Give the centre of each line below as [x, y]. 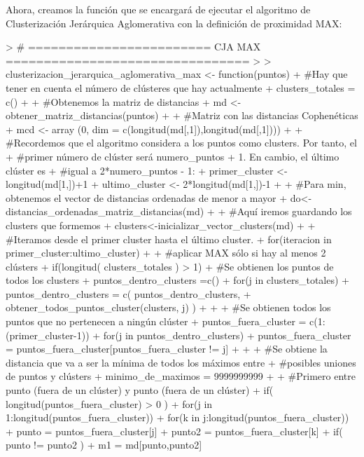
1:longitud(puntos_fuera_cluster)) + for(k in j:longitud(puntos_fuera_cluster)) [177, 417]
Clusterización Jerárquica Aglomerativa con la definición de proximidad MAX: [174, 23]
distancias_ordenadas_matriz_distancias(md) [105, 211]
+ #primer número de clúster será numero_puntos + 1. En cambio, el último [173, 156]
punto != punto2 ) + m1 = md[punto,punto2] [104, 445]
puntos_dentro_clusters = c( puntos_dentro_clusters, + [128, 293]
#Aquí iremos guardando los [290, 211]
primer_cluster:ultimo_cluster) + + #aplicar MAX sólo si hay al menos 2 [166, 253]
